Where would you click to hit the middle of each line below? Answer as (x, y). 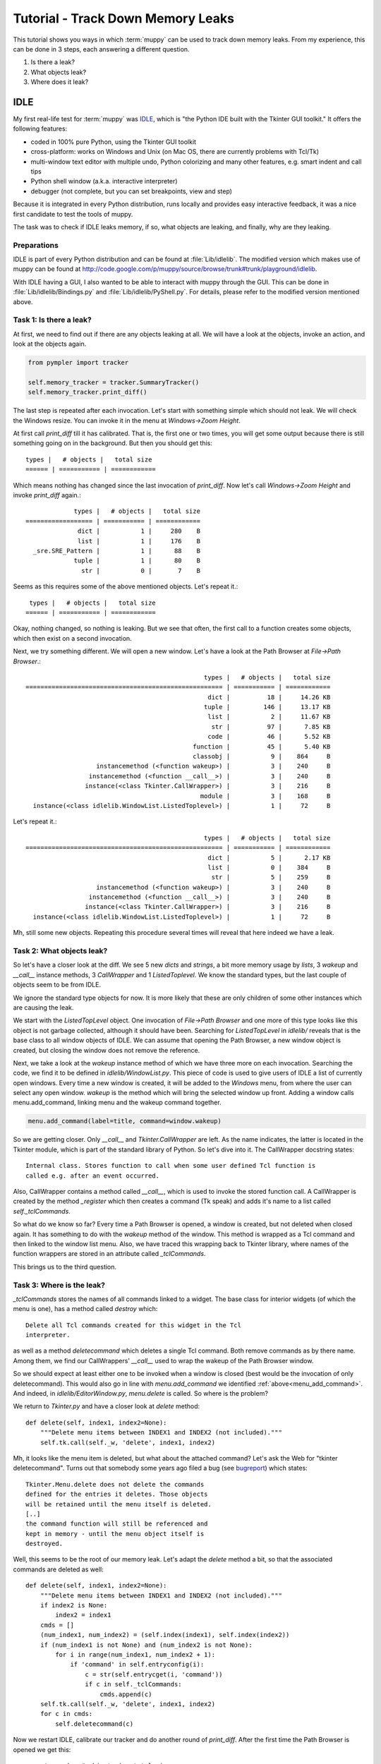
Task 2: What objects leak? (60, 951)
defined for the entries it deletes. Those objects (117, 1494)
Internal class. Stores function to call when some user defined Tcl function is (171, 1166)
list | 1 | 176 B (139, 541)
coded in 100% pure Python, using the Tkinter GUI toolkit (114, 142)
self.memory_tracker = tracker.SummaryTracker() (114, 382)
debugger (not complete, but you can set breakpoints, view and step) (132, 191)
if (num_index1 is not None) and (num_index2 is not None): (146, 1645)
